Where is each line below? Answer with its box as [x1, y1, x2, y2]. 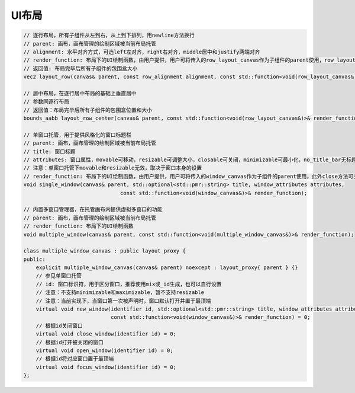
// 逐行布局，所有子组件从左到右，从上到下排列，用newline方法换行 [23, 32, 195, 39]
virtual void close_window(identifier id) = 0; [35, 331, 177, 337]
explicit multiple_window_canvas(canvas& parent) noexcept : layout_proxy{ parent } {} [35, 264, 298, 271]
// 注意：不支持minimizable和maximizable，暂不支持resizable [35, 289, 204, 296]
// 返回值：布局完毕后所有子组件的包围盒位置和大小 [23, 107, 152, 113]
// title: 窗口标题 [23, 148, 76, 155]
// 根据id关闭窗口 [35, 322, 83, 329]
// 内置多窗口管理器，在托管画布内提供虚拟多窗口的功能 [23, 206, 163, 213]
